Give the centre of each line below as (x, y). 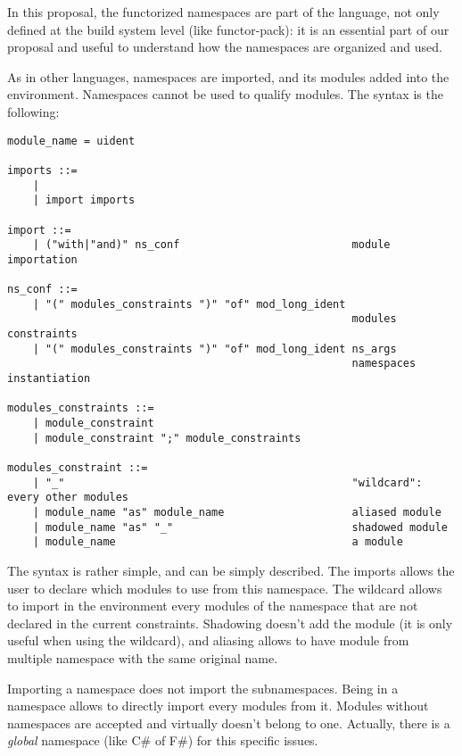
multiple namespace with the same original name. (143, 657)
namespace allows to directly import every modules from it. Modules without (218, 706)
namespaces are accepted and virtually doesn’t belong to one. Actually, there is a (229, 723)
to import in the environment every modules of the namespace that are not (213, 606)
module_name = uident (71, 141)
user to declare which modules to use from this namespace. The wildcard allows (225, 588)
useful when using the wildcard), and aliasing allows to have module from (208, 640)
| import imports (84, 200)
